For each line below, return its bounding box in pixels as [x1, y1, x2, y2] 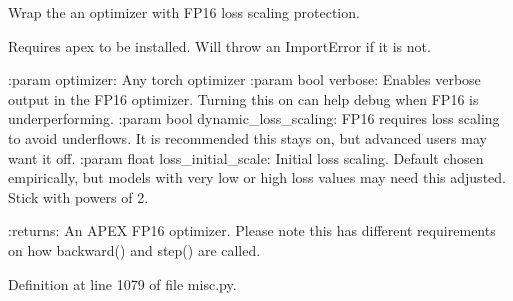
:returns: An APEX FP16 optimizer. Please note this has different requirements [8, 220, 496, 241]
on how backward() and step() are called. [8, 239, 261, 260]
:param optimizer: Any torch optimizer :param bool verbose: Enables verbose [8, 69, 481, 90]
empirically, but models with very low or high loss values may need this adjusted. [8, 167, 506, 188]
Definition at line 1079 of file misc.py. [8, 273, 237, 294]
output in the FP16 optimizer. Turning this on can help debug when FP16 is [8, 88, 479, 109]
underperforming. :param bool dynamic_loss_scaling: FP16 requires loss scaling [8, 108, 500, 129]
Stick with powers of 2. [8, 186, 149, 207]
